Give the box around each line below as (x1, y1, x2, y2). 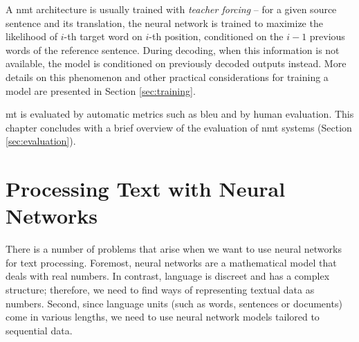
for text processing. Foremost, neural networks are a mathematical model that (6, 255, 337, 269)
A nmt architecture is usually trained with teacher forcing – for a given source (6, 2, 337, 16)
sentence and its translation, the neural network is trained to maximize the (6, 15, 323, 30)
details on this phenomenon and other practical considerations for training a (6, 69, 329, 84)
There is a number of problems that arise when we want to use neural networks (6, 242, 342, 256)
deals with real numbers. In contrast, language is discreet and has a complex (6, 269, 330, 283)
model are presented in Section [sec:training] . (6, 83, 196, 98)
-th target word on (64, 29, 142, 44)
